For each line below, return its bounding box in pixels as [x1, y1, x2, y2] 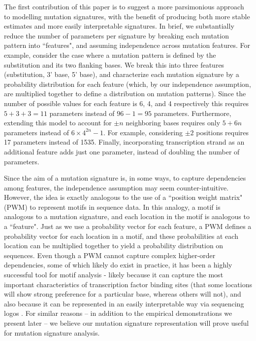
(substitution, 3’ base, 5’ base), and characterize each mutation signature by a [4, 69, 239, 79]
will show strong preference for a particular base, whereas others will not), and [4, 289, 241, 299]
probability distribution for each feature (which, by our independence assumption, [4, 78, 251, 89]
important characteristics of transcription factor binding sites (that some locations [4, 279, 253, 289]
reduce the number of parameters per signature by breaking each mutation [4, 30, 229, 40]
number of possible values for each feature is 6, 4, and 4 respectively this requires [4, 98, 249, 108]
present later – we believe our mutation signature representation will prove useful [4, 318, 249, 328]
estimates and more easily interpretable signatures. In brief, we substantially [4, 21, 234, 31]
